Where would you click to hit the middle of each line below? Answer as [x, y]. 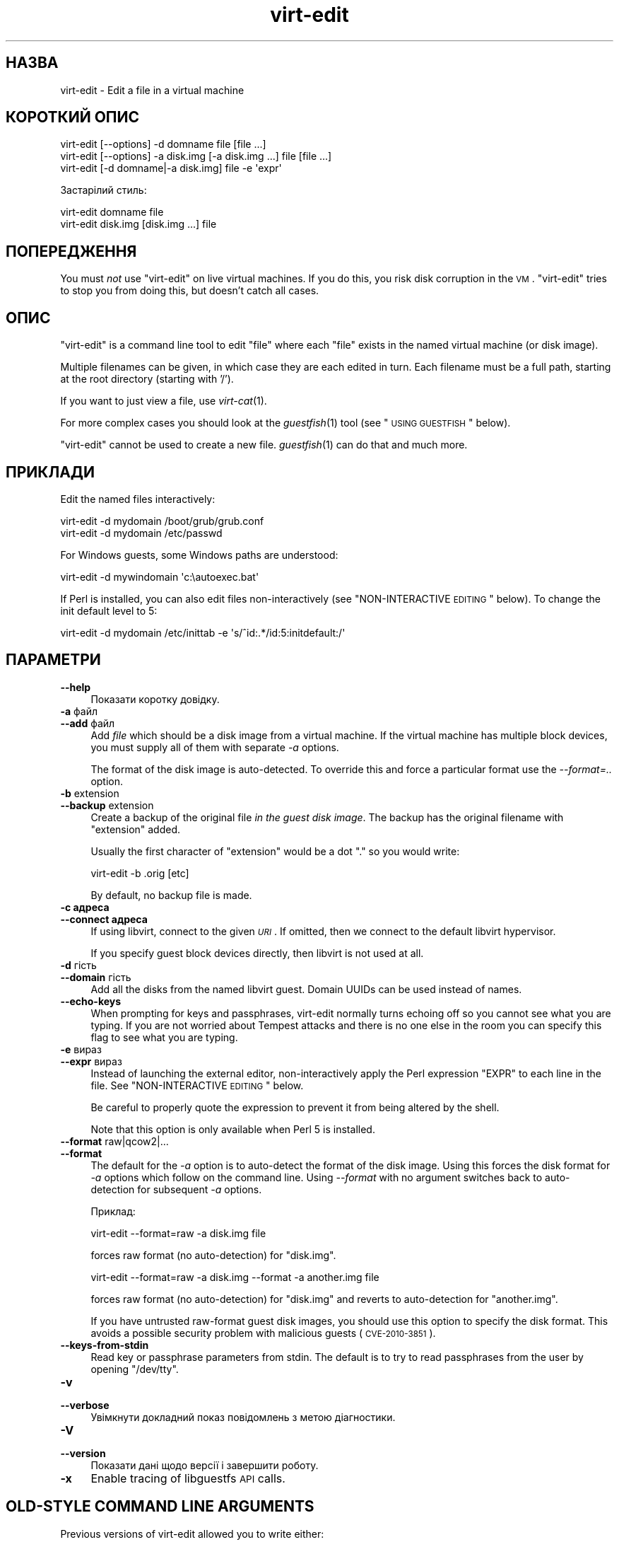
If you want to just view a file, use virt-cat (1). [164, 401]
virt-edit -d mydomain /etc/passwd [141, 533]
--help [76, 687]
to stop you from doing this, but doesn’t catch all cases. [190, 291]
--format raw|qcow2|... [114, 1141]
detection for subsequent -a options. [176, 1189]
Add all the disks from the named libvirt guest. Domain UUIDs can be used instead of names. [306, 989]
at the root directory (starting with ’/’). [147, 379]
